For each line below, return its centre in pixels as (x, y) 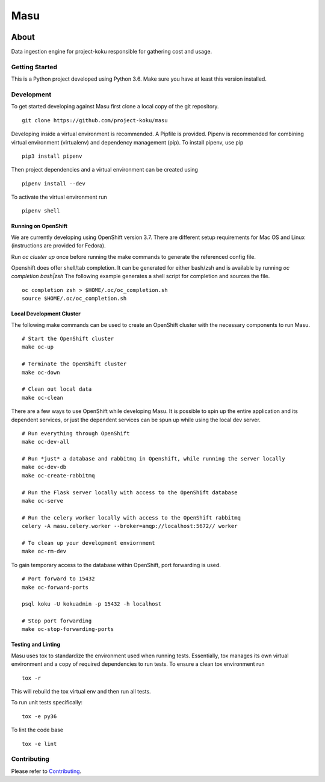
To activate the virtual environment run (59, 197)
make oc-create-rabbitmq (58, 475)
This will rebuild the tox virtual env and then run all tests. (81, 692)
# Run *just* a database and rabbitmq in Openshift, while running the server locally (153, 459)
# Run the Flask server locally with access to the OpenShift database (130, 492)
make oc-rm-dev (44, 551)
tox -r (32, 678)
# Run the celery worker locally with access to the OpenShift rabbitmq (131, 517)
